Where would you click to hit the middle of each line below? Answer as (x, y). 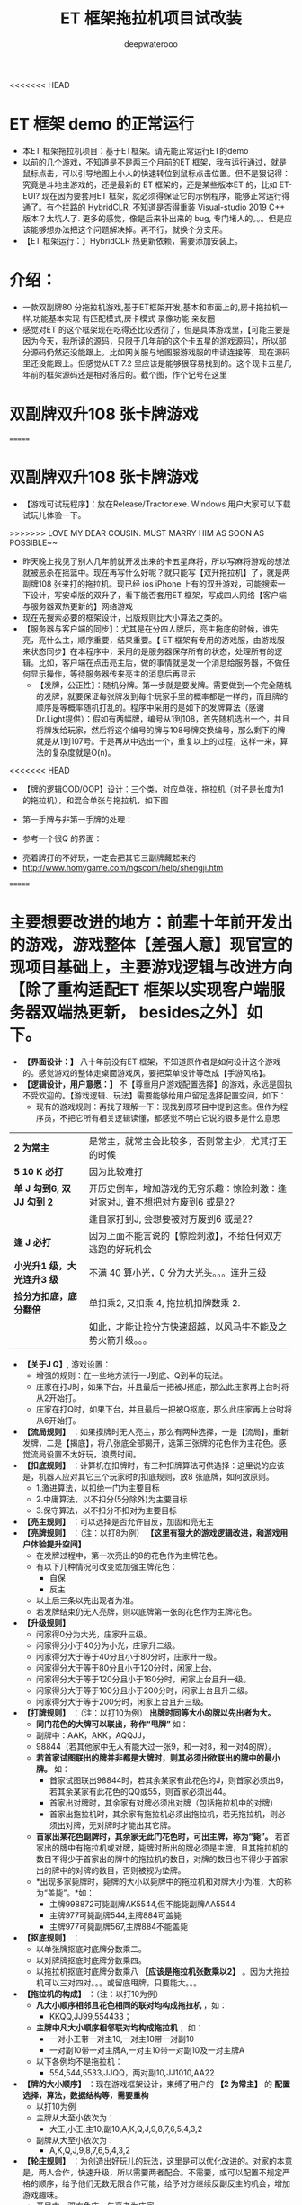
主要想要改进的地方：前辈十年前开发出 (151, 922)
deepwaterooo (151, 44)
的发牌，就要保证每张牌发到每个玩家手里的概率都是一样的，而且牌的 (162, 696)
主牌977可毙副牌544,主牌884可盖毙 (115, 1915)
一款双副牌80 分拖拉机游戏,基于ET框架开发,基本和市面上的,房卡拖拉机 (151, 307)
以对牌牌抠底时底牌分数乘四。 (91, 1960)
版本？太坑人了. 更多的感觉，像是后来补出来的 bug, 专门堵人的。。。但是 (153, 218)
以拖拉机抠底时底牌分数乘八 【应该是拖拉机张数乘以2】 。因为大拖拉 (163, 1971)
